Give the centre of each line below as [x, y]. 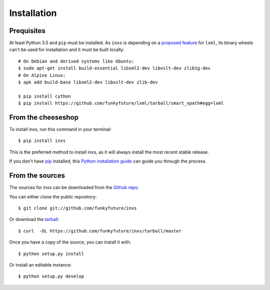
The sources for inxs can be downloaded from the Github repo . [74, 187]
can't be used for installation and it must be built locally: [67, 49]
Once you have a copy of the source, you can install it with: [70, 242]
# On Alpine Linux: [42, 75]
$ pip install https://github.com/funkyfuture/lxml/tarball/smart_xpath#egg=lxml [121, 103]
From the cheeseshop [44, 117]
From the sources [37, 176]
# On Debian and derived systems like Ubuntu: [76, 61]
